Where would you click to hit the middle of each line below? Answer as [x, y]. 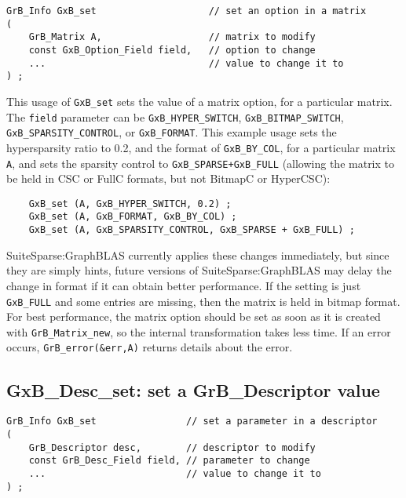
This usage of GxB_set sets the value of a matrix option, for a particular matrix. [199, 101]
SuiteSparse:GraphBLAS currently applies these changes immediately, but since [198, 254]
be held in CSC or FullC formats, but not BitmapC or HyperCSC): [168, 178]
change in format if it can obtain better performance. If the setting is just [184, 285]
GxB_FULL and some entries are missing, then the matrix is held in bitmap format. [203, 301]
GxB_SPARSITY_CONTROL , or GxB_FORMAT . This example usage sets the [172, 132]
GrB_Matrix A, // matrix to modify [172, 37]
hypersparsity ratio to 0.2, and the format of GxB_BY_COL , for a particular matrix [201, 147]
